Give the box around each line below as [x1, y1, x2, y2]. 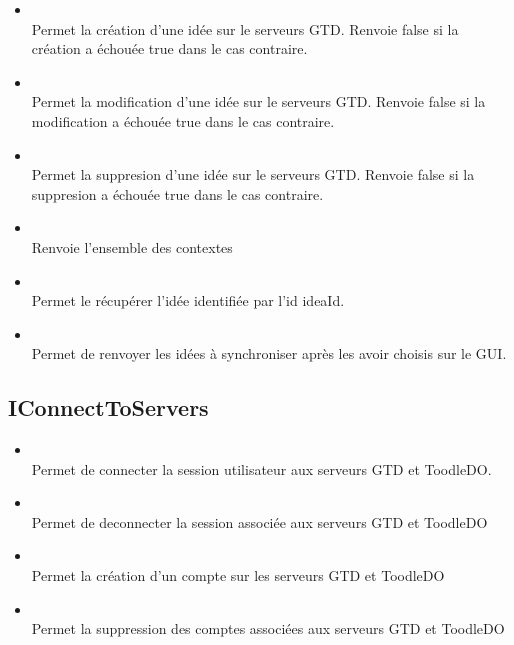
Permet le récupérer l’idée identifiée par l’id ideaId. [31, 290, 345, 311]
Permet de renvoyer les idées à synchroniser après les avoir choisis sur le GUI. [31, 343, 507, 364]
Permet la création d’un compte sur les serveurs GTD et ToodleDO [31, 565, 445, 586]
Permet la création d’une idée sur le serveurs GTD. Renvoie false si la [31, 18, 459, 39]
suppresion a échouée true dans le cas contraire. [31, 183, 324, 204]
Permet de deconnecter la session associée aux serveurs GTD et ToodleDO [31, 511, 488, 532]
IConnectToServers [8, 392, 209, 423]
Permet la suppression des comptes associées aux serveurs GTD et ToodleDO [31, 618, 505, 639]
